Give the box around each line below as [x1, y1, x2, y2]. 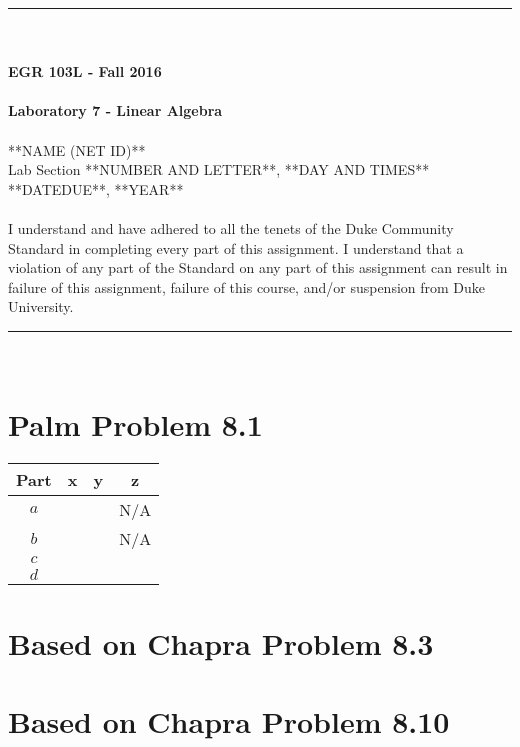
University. [8, 296, 74, 317]
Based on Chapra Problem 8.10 [8, 701, 450, 742]
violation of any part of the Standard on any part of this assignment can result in [8, 257, 508, 278]
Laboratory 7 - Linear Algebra [8, 100, 223, 121]
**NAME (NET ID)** [8, 139, 146, 160]
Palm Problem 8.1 [8, 403, 263, 444]
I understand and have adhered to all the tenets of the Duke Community [8, 217, 454, 238]
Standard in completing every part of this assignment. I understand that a [8, 237, 464, 258]
